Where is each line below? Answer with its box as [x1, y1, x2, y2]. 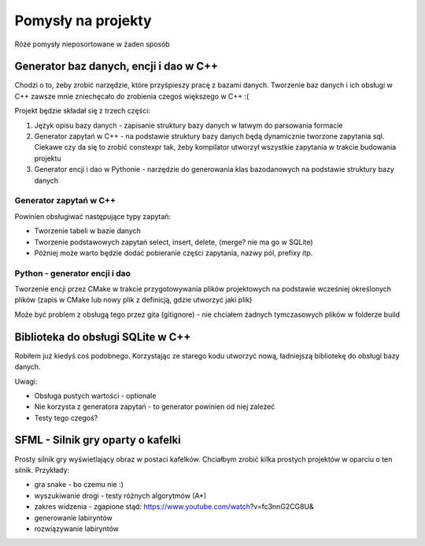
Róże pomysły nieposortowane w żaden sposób [14, 39, 171, 49]
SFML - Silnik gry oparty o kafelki [14, 433, 181, 447]
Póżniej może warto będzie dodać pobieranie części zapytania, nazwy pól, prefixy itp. [34, 248, 313, 258]
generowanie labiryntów [34, 513, 113, 522]
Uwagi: [14, 377, 38, 386]
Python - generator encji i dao [14, 268, 131, 279]
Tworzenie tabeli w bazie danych [34, 226, 142, 236]
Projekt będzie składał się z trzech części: [14, 106, 151, 116]
